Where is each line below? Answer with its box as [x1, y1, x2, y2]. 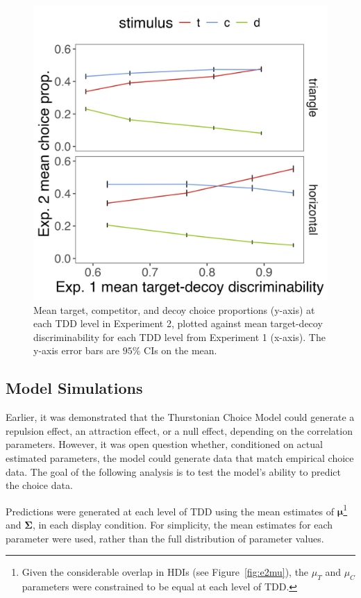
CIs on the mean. [144, 343, 217, 358]
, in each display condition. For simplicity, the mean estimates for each [32, 517, 333, 531]
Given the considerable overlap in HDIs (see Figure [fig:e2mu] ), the [22, 565, 309, 579]
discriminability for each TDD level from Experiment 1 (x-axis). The [33, 329, 326, 344]
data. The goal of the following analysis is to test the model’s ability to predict [6, 464, 342, 479]
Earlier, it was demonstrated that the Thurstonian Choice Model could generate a [6, 410, 355, 424]
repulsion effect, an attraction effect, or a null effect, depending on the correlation [6, 423, 353, 438]
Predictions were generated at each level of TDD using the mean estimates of [6, 504, 335, 518]
